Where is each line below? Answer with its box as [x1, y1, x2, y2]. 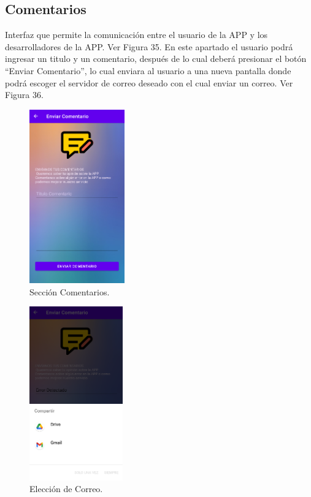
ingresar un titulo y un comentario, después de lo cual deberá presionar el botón [5, 52, 307, 65]
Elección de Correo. [29, 482, 103, 495]
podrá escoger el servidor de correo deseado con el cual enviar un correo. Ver [5, 76, 293, 89]
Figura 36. [5, 88, 44, 101]
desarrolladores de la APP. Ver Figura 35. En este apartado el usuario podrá [5, 40, 293, 53]
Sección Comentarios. [29, 285, 110, 298]
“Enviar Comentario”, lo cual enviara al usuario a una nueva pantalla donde [5, 64, 291, 77]
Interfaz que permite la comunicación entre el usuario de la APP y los [5, 28, 268, 41]
